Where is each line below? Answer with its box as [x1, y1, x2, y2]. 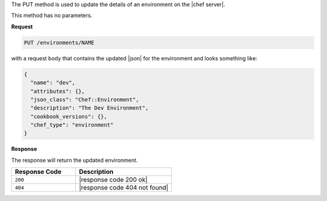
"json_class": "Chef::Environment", [30, 96, 139, 103]
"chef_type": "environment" [30, 121, 114, 129]
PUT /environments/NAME [24, 39, 95, 46]
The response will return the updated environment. [11, 156, 138, 164]
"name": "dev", [30, 79, 76, 86]
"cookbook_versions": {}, [30, 113, 107, 120]
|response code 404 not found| [79, 183, 169, 192]
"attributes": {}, [30, 88, 85, 95]
